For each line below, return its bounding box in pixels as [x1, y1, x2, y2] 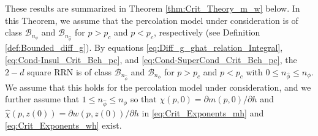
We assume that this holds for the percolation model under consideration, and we [5, 80, 311, 93]
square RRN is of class [27, 65, 112, 78]
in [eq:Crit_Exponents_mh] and [142, 107, 264, 119]
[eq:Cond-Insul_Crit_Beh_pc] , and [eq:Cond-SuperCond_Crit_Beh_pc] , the [5, 53, 297, 66]
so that [130, 93, 157, 105]
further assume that [5, 93, 80, 105]
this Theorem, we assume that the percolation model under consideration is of [5, 13, 298, 26]
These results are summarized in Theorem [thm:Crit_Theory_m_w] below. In [5, 2, 300, 14]
